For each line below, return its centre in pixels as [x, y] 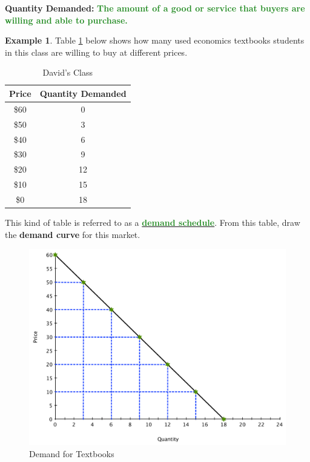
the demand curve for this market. [73, 234]
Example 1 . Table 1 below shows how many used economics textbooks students [155, 40]
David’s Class [68, 72]
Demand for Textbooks [72, 453]
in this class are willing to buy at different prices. [96, 52]
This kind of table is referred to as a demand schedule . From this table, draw [153, 222]
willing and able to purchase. [66, 20]
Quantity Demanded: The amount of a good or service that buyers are [155, 8]
